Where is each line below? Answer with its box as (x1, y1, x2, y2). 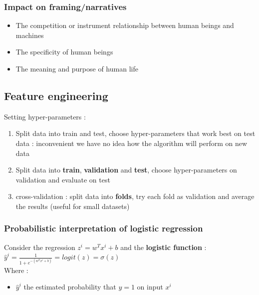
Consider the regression (4, 241, 75, 252)
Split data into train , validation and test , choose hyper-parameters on (15, 164, 237, 175)
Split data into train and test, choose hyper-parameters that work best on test (15, 128, 256, 138)
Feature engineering (4, 87, 108, 103)
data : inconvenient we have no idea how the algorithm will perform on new (15, 137, 248, 148)
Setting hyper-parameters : (4, 111, 86, 121)
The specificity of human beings (15, 46, 113, 57)
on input (137, 281, 163, 292)
